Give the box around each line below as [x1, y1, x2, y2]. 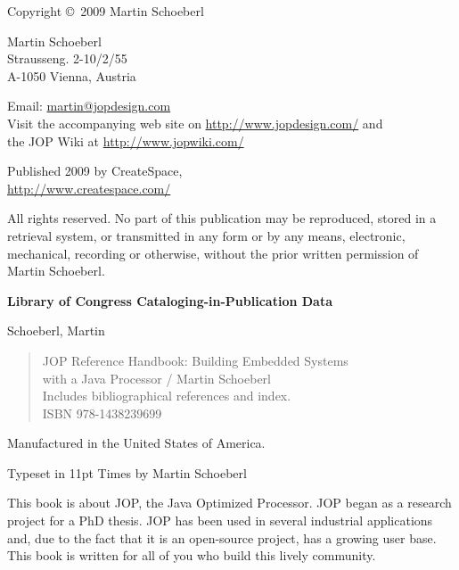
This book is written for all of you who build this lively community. [7, 546, 376, 565]
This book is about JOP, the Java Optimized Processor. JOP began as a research [7, 493, 452, 512]
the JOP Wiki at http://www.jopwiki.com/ [7, 131, 244, 150]
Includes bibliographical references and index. [42, 386, 291, 405]
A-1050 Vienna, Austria [7, 66, 136, 85]
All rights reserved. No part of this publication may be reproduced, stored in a [7, 209, 437, 227]
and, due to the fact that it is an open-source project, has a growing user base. [7, 528, 437, 547]
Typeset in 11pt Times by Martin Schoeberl [7, 463, 247, 482]
